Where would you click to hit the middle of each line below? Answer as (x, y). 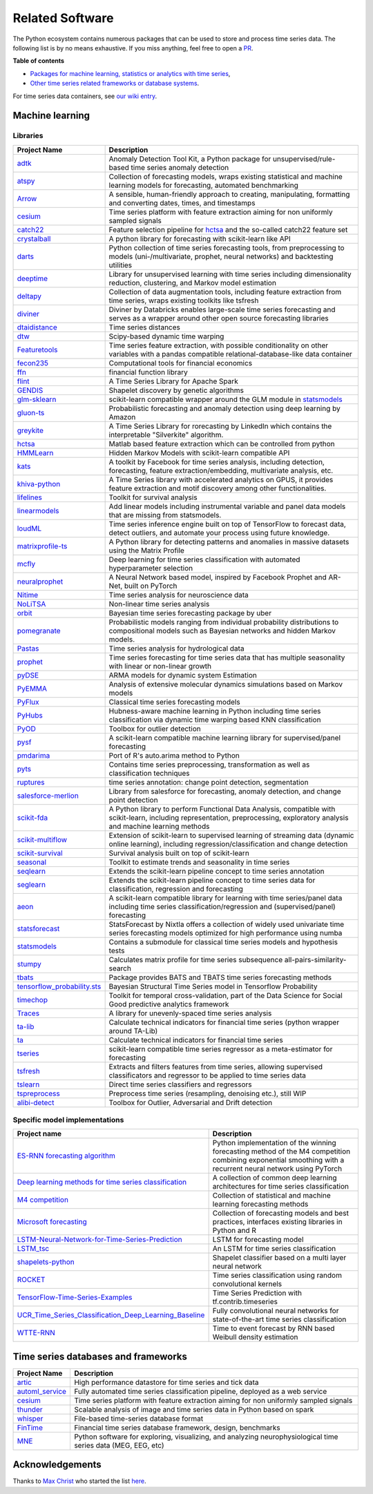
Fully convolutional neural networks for (276, 1311)
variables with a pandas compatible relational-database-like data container (230, 354)
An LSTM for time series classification (274, 1249)
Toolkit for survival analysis (153, 497)
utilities (121, 265)
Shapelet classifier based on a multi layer (279, 1258)
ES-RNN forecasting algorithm (66, 1156)
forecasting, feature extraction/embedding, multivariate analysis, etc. (221, 470)
